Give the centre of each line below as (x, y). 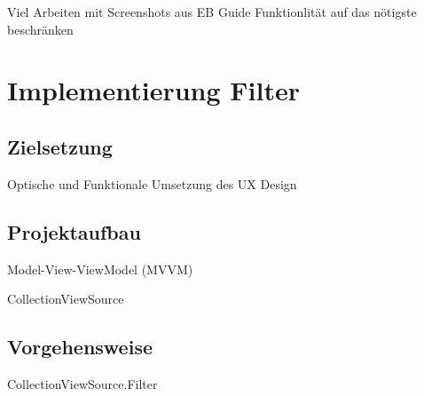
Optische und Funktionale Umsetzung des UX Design (152, 183)
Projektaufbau (74, 231)
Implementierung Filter (153, 90)
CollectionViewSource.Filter (82, 383)
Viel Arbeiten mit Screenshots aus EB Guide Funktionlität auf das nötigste (212, 12)
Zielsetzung (60, 146)
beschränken (40, 29)
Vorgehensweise (80, 347)
